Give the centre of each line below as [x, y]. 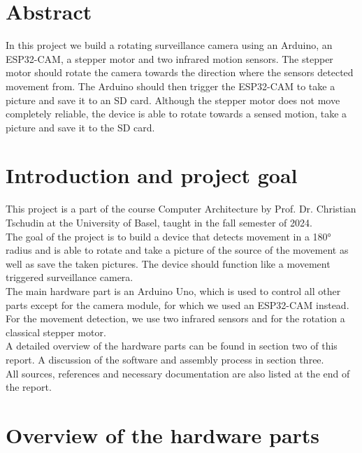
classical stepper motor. [56, 332]
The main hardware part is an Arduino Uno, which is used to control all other [173, 290]
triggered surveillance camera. [70, 277]
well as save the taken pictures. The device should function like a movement [168, 263]
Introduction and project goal [152, 175]
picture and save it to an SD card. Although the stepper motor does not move [173, 100]
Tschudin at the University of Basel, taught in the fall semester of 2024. [159, 222]
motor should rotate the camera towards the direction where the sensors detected [180, 72]
